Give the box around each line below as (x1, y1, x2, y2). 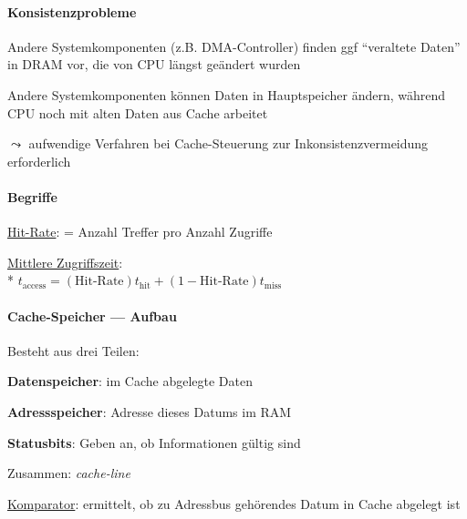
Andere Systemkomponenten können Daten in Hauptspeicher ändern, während (7, 85, 446, 104)
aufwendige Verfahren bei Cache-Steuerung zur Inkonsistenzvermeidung (28, 134, 429, 153)
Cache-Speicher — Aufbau (7, 306, 177, 325)
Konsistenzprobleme (7, 2, 137, 21)
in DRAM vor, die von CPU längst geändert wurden (7, 55, 301, 74)
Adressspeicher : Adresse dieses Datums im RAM (7, 402, 292, 421)
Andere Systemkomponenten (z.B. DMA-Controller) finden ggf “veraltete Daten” (7, 36, 461, 56)
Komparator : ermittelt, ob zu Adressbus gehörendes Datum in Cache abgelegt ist (7, 494, 461, 513)
